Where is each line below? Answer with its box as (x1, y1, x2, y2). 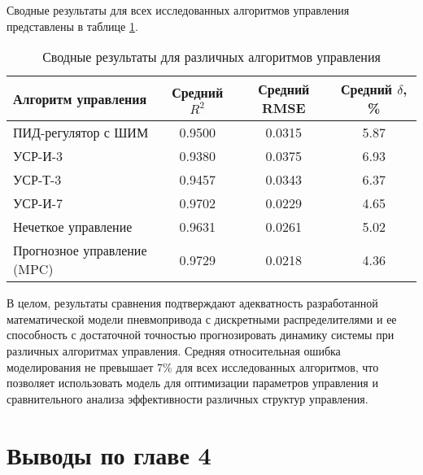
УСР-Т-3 (13, 170, 62, 190)
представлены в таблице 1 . (7, 17, 138, 34)
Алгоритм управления (13, 89, 147, 108)
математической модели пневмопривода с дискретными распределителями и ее (7, 310, 397, 327)
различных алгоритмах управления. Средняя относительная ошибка (7, 342, 341, 359)
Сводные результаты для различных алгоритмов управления (42, 47, 381, 67)
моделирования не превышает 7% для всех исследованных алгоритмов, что (7, 358, 379, 375)
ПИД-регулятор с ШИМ (13, 123, 149, 142)
